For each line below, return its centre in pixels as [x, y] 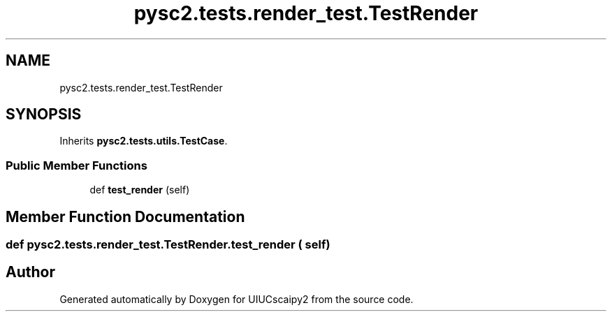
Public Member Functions [76, 165]
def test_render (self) [140, 190]
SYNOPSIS [44, 115]
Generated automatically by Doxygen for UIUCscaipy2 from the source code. [236, 299]
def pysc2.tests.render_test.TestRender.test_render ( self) [168, 245]
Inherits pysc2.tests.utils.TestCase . [144, 141]
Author [30, 272]
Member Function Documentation [125, 216]
